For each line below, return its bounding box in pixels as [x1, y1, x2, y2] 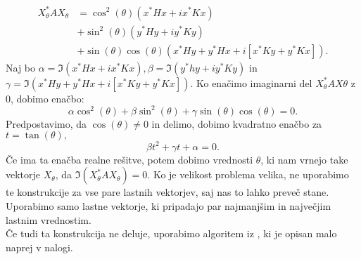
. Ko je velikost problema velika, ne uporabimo [147, 167, 349, 182]
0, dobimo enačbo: [6, 91, 84, 105]
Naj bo [6, 60, 36, 74]
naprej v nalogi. [6, 239, 73, 254]
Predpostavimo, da [6, 116, 87, 131]
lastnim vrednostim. [6, 212, 91, 227]
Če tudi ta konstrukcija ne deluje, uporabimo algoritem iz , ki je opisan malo [6, 226, 337, 241]
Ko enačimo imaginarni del [196, 75, 312, 90]
